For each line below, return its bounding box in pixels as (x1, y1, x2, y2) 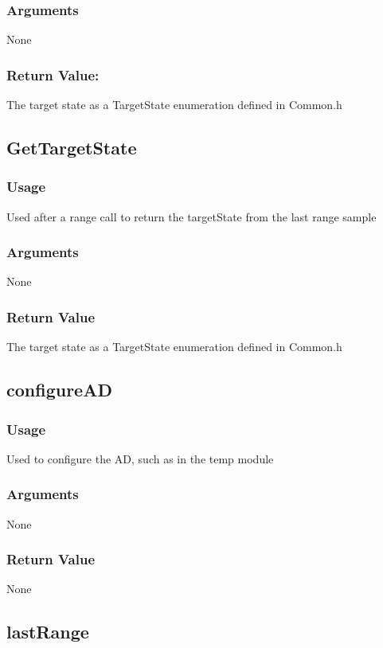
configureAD (6, 377, 112, 402)
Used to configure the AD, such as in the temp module (6, 450, 274, 466)
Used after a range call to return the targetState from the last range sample (6, 208, 377, 224)
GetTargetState (6, 135, 137, 160)
